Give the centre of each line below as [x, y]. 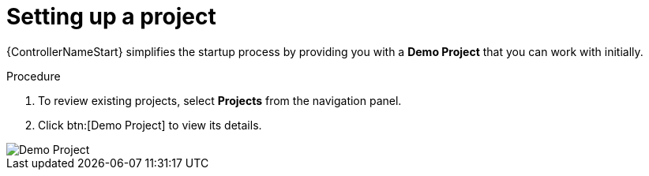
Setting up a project [111, 17]
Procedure [34, 76]
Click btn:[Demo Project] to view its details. [150, 125]
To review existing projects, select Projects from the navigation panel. [220, 100]
